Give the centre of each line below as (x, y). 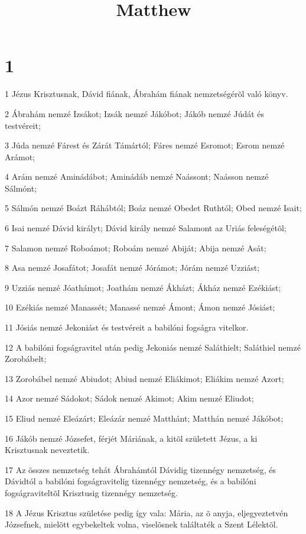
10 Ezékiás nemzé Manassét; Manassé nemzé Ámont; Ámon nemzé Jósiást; (140, 307)
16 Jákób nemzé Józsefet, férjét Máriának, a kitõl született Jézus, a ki (131, 438)
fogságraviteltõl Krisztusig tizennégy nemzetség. (91, 492)
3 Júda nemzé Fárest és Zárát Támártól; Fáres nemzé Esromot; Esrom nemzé (145, 145)
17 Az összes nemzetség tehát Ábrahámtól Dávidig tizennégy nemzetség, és (141, 469)
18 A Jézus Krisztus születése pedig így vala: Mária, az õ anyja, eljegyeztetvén (147, 512)
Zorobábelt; (26, 359)
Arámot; (20, 156)
